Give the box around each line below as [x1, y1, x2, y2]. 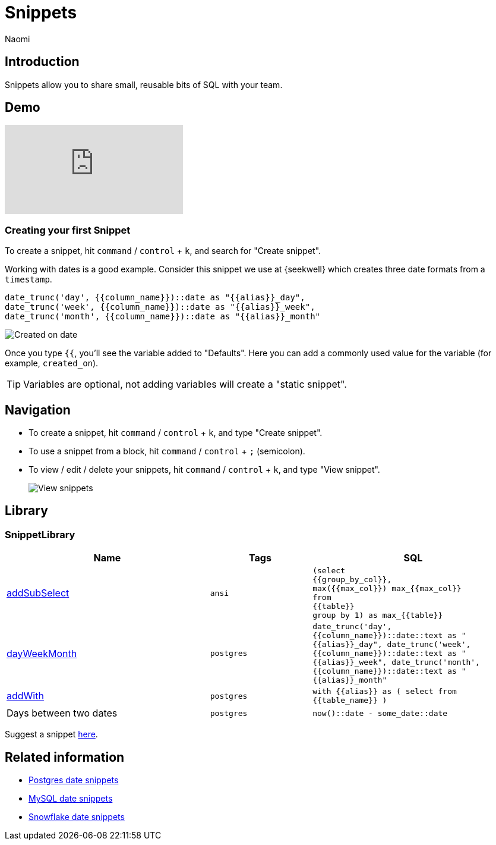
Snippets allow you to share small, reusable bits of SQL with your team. [5, 79, 283, 90]
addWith [7, 690, 44, 702]
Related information [5, 749, 125, 765]
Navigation [5, 402, 71, 417]
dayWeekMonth [7, 647, 77, 659]
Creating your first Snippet [5, 224, 131, 236]
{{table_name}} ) [312, 696, 387, 705]
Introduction [5, 54, 80, 70]
